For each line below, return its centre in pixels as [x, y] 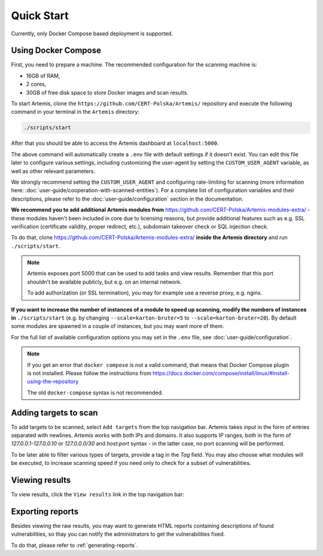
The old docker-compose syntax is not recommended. [95, 393]
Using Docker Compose [56, 51]
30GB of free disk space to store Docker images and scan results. [107, 92]
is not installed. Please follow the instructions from [89, 373]
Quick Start [40, 16]
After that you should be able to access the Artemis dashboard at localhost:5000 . [115, 143]
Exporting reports [45, 511]
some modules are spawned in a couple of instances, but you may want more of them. [118, 326]
